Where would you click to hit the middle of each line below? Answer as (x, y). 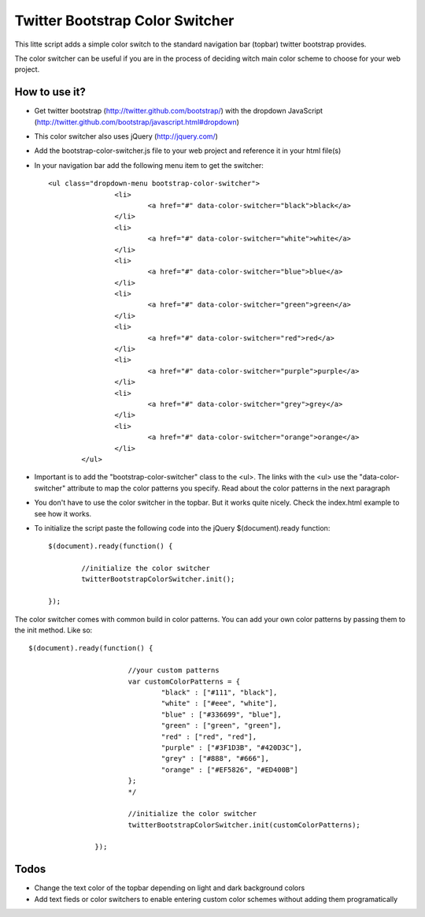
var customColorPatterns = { (184, 681)
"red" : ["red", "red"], (209, 736)
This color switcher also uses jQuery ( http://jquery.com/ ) (126, 136)
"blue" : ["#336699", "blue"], (222, 714)
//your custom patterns (174, 671)
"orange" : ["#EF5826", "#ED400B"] (229, 770)
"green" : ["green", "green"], (222, 726)
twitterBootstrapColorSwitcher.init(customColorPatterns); (244, 825)
